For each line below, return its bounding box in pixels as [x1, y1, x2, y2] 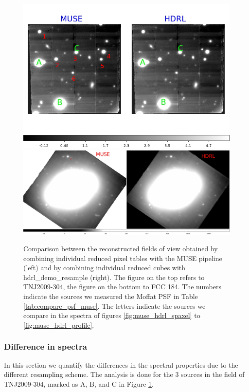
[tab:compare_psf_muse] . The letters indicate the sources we [23, 300, 206, 311]
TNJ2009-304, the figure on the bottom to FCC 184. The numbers [23, 281, 221, 292]
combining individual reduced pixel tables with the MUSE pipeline [23, 253, 222, 263]
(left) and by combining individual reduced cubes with [23, 262, 186, 273]
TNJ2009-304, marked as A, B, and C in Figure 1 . [4, 378, 154, 389]
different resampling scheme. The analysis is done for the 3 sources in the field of [4, 369, 245, 379]
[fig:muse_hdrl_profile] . [23, 319, 94, 330]
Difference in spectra [4, 340, 87, 353]
